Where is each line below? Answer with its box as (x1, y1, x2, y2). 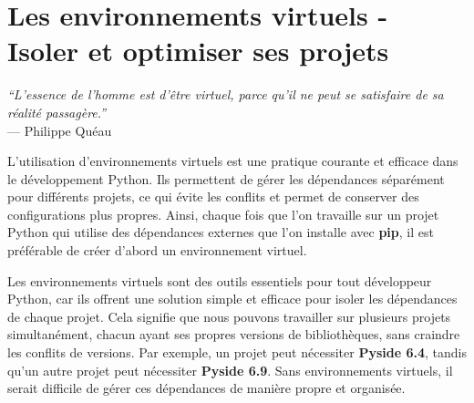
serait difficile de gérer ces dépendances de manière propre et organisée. (7, 378, 406, 398)
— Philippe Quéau (7, 120, 112, 139)
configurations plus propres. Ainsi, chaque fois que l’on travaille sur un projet (7, 204, 439, 223)
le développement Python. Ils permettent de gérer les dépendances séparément (7, 169, 445, 188)
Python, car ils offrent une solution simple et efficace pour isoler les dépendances (7, 289, 458, 308)
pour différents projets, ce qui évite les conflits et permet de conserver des (7, 187, 419, 206)
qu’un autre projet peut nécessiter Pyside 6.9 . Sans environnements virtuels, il (7, 360, 453, 379)
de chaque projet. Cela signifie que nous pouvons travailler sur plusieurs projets (7, 306, 451, 325)
